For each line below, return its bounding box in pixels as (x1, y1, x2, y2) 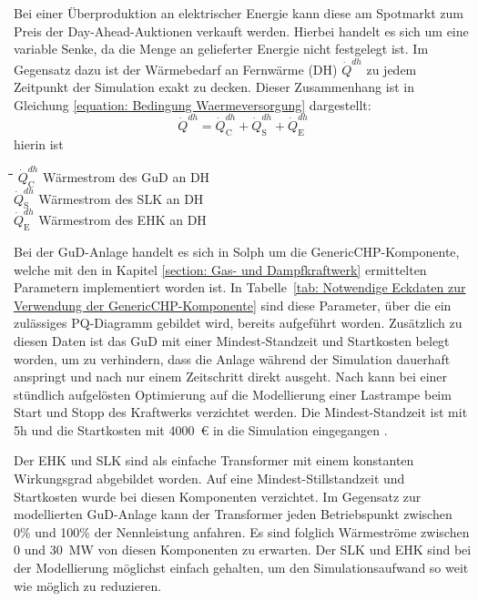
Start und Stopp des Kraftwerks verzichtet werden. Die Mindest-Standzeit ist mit (14, 402, 468, 422)
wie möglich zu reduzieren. (14, 576, 162, 595)
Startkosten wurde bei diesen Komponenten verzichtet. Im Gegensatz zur (14, 486, 422, 505)
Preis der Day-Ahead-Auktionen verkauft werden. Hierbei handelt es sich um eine (14, 21, 469, 40)
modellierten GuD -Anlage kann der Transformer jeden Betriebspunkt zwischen (14, 504, 453, 524)
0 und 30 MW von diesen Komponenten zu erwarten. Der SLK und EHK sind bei (14, 540, 472, 559)
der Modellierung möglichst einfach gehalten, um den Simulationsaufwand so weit (14, 558, 469, 577)
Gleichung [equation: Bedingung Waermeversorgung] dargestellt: (14, 95, 371, 114)
